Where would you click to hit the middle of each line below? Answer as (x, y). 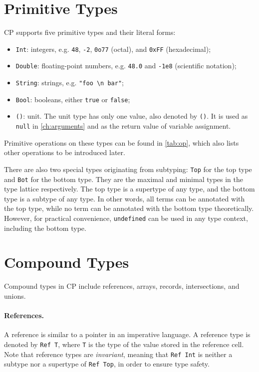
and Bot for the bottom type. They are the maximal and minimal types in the (124, 179)
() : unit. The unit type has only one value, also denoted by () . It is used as (132, 116)
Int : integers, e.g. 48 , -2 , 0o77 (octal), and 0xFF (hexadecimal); (113, 49)
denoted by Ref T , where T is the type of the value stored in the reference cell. (124, 344)
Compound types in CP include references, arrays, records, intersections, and (122, 286)
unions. (15, 295)
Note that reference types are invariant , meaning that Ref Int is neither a (118, 354)
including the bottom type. (45, 228)
